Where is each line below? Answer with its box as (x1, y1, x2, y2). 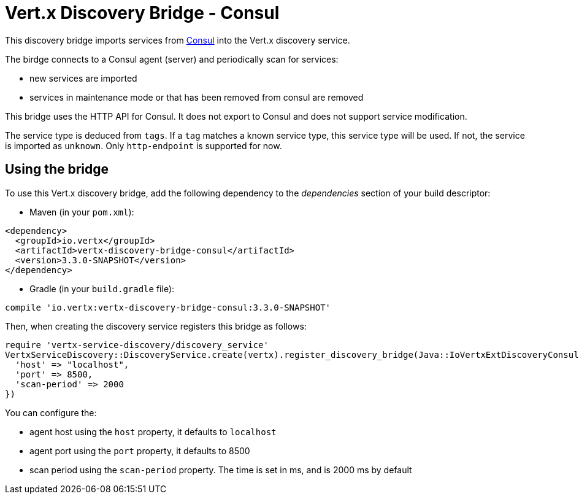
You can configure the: (5, 407, 97, 418)
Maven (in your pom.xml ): (29, 206, 134, 217)
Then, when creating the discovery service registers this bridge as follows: (5, 320, 307, 331)
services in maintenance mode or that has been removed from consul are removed (29, 91, 364, 103)
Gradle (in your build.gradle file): (29, 283, 175, 294)
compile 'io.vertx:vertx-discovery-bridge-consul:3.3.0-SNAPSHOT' (5, 302, 331, 312)
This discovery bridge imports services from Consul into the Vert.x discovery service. (5, 34, 350, 45)
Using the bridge (5, 161, 109, 177)
